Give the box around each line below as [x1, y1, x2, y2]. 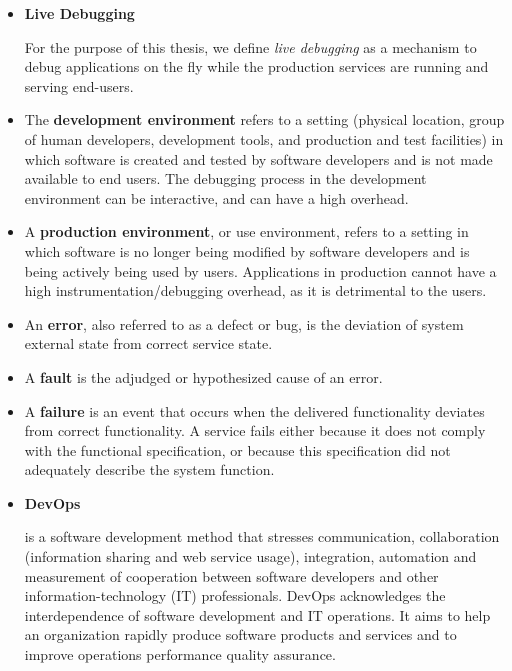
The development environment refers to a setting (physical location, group [24, 109, 505, 130]
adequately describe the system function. [24, 459, 275, 480]
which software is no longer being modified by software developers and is [24, 240, 470, 261]
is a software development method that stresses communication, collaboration [24, 526, 500, 547]
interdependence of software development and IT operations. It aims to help [24, 604, 491, 625]
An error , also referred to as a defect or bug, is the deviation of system [24, 313, 464, 334]
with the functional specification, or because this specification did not [24, 439, 451, 460]
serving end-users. [24, 75, 134, 96]
